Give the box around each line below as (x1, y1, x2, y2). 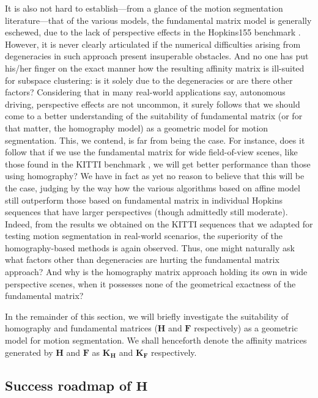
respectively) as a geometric (194, 322, 298, 334)
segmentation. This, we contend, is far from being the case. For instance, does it (5, 133, 305, 146)
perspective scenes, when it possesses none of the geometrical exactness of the (5, 277, 296, 290)
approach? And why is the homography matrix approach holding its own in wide (5, 265, 308, 278)
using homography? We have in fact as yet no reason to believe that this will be (5, 169, 305, 182)
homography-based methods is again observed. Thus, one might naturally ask (5, 241, 295, 254)
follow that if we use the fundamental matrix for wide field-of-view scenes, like (5, 146, 298, 158)
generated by (5, 345, 53, 358)
